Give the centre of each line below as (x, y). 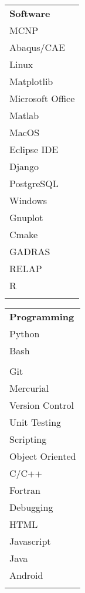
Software (30, 13)
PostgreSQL (34, 183)
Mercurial (29, 388)
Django (24, 166)
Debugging (31, 507)
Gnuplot (26, 217)
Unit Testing (35, 422)
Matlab (24, 115)
